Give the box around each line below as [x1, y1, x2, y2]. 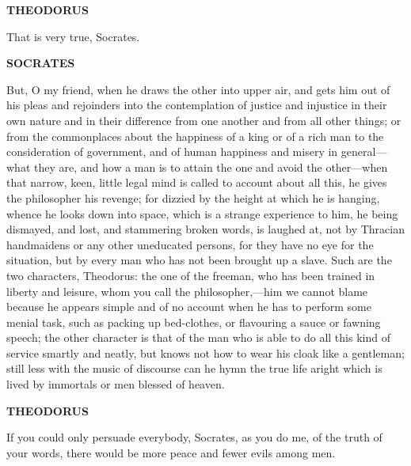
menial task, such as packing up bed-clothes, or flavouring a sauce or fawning [6, 313, 381, 330]
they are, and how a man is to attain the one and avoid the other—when [33, 158, 388, 175]
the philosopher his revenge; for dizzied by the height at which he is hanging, [6, 189, 380, 206]
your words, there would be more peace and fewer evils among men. [6, 444, 336, 460]
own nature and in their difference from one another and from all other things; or [6, 112, 401, 128]
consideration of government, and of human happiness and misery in [6, 143, 338, 160]
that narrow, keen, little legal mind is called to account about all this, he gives [6, 174, 387, 191]
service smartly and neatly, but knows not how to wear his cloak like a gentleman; [6, 344, 405, 361]
